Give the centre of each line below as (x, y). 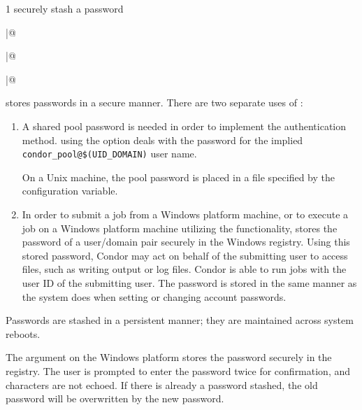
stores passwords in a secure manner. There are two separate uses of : (154, 102)
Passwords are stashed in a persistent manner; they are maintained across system (180, 320)
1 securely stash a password (65, 8)
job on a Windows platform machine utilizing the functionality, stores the (180, 228)
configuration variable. (70, 191)
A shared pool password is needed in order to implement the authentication (184, 126)
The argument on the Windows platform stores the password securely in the (169, 357)
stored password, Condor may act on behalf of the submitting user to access (185, 255)
